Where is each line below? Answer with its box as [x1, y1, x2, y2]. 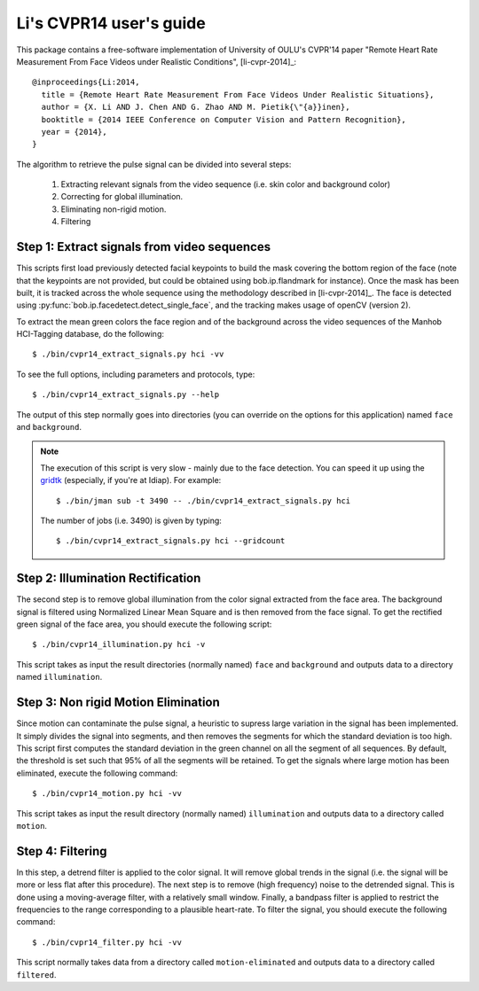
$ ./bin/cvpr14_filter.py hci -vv [32, 937, 182, 948]
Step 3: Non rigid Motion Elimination [16, 695, 221, 710]
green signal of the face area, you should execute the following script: [16, 619, 272, 629]
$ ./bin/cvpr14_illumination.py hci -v [32, 639, 206, 650]
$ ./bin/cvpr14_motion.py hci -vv [32, 789, 182, 799]
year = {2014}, [41, 127, 107, 137]
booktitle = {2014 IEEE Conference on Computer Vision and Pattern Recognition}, [41, 114, 407, 124]
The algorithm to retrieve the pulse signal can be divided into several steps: [16, 159, 292, 169]
